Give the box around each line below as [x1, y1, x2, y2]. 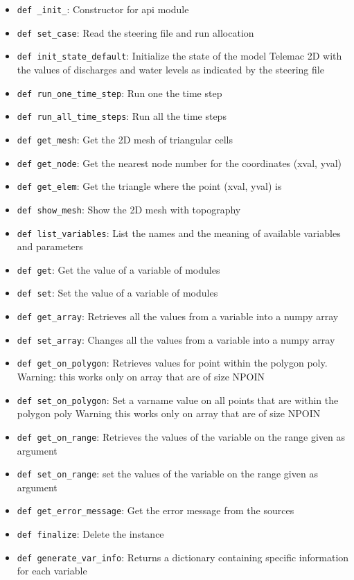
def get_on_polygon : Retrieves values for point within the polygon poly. [17, 355, 328, 370]
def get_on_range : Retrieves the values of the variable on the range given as [17, 429, 346, 443]
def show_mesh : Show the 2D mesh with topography [17, 202, 241, 216]
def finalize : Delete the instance [17, 527, 164, 541]
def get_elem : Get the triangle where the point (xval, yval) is [17, 179, 282, 193]
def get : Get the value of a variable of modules [17, 262, 220, 276]
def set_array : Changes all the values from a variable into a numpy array [17, 332, 335, 346]
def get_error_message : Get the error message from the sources [17, 503, 294, 518]
